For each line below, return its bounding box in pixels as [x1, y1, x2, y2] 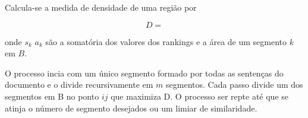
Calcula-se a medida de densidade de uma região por [5, 1, 197, 13]
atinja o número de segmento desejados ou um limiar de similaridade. [5, 101, 257, 114]
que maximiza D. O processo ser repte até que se [111, 90, 288, 102]
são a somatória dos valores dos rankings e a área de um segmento [45, 35, 287, 47]
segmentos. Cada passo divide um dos [166, 78, 303, 91]
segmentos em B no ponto [5, 90, 99, 102]
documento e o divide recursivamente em [5, 78, 153, 91]
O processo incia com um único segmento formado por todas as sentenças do [5, 66, 284, 79]
